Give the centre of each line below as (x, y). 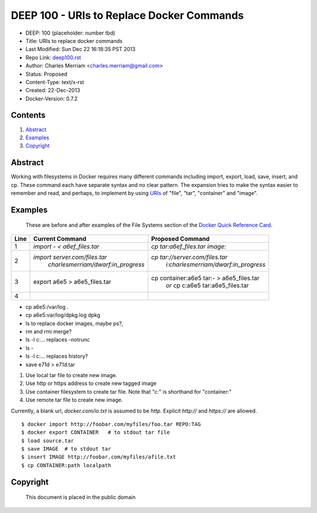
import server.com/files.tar (70, 257)
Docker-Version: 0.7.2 (52, 98)
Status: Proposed (46, 74)
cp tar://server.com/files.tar (189, 257)
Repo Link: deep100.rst (53, 57)
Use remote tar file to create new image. (74, 400)
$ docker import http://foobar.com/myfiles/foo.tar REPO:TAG (111, 424)
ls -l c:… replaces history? (57, 356)
